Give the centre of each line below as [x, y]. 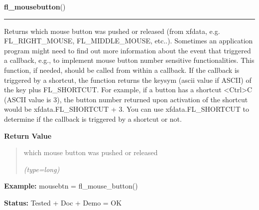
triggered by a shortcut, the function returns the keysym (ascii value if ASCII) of [128, 80]
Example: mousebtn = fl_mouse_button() [71, 186]
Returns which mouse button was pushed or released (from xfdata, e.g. [112, 31]
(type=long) [42, 169]
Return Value [28, 135]
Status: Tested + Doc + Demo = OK [63, 202]
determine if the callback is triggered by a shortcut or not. [93, 118]
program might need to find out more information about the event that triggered [128, 50]
